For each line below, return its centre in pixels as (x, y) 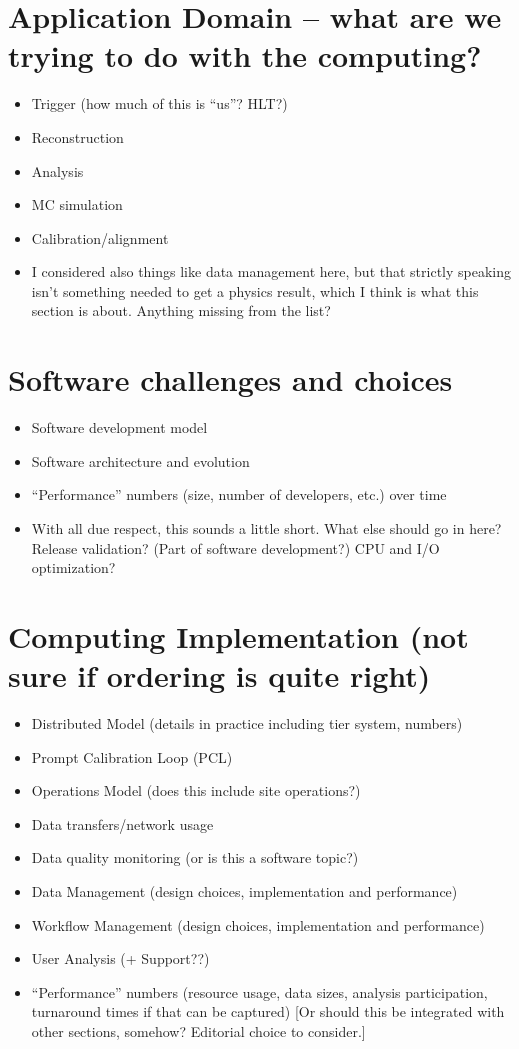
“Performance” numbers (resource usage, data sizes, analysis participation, (259, 991)
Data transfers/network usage (122, 823)
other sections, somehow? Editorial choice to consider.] (198, 1031)
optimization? (73, 567)
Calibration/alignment (100, 237)
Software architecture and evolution (140, 460)
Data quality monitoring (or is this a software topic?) (195, 857)
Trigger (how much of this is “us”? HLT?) (159, 103)
